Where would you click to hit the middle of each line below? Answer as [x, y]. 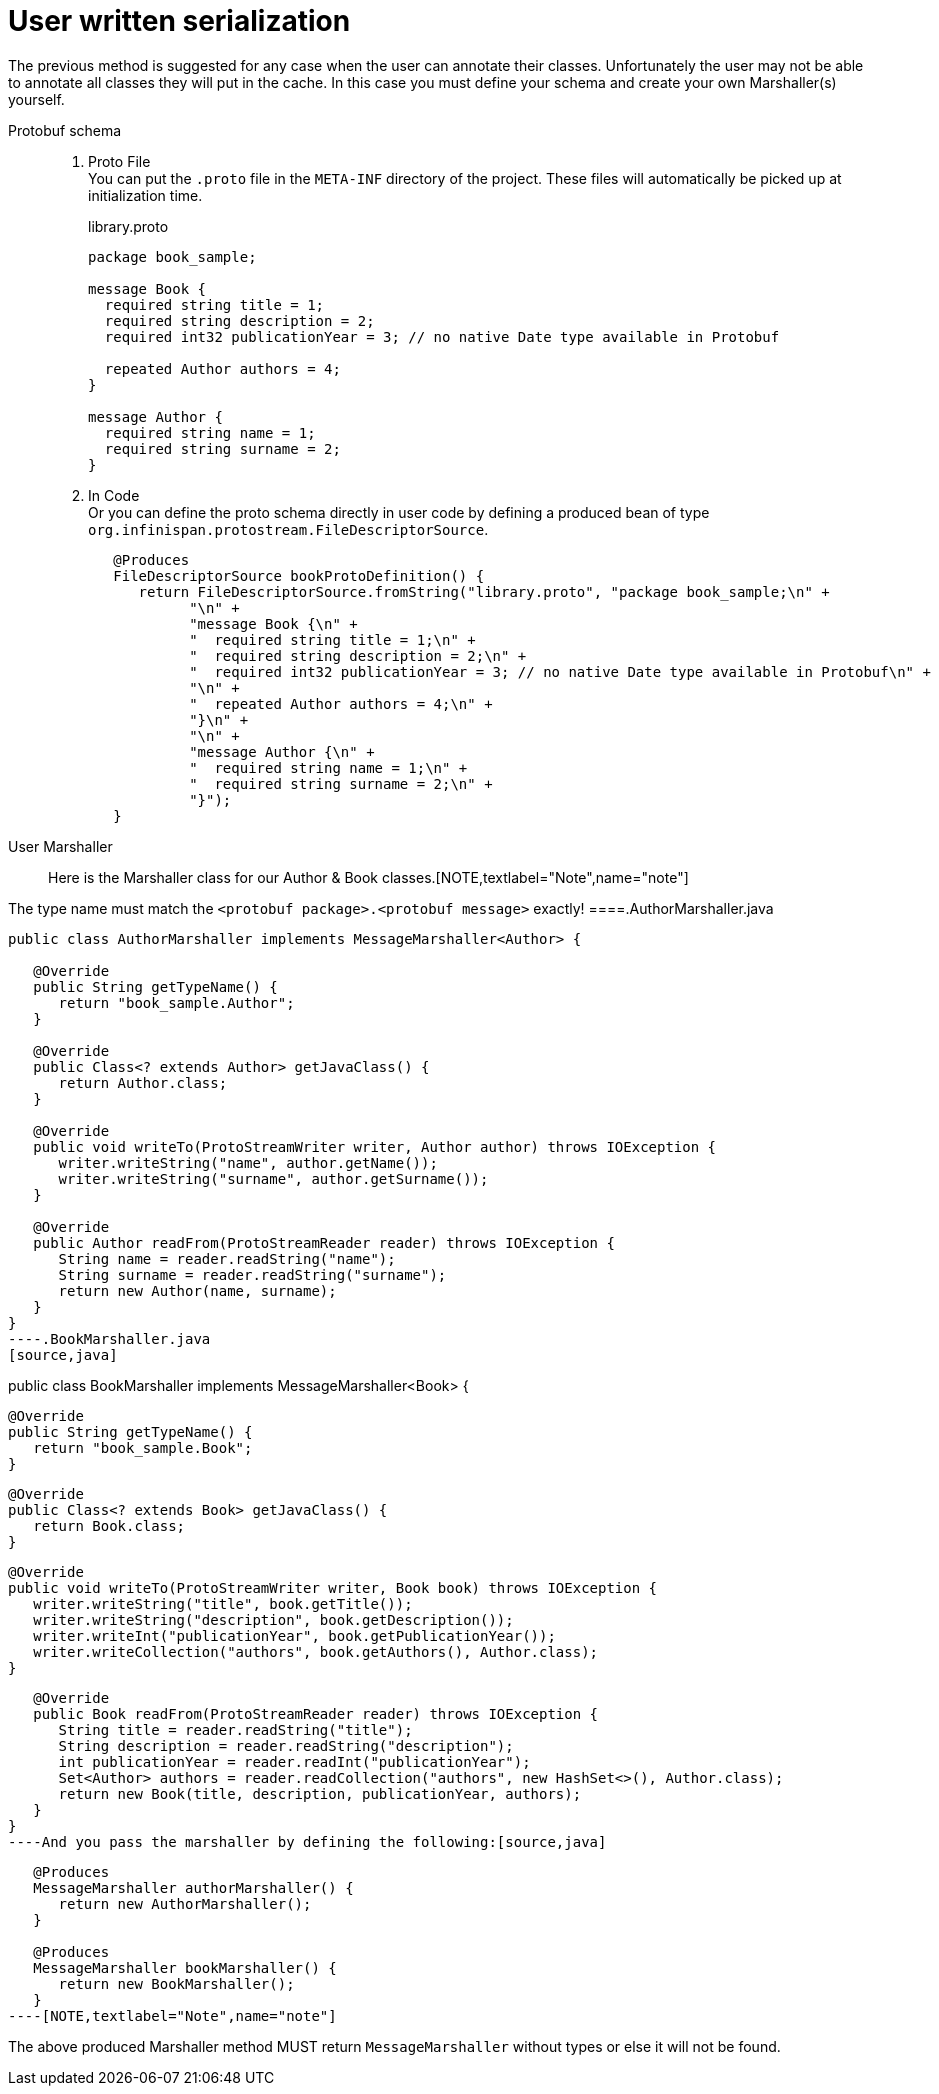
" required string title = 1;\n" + [332, 639]
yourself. [36, 99]
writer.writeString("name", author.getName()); [248, 1162]
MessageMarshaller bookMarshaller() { [185, 1967]
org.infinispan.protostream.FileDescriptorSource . [288, 529]
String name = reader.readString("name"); [227, 1258]
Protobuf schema [65, 130]
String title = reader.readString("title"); [235, 1729]
